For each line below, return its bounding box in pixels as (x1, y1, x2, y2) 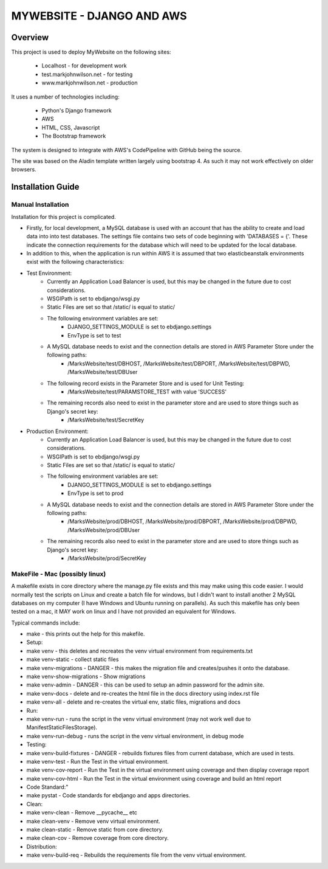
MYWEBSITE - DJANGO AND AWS (11, 9, 188, 23)
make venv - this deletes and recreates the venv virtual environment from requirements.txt (26, 647, 253, 654)
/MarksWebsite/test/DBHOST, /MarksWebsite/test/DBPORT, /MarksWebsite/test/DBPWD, (67, 359, 291, 367)
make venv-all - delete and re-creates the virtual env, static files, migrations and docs (26, 698, 241, 705)
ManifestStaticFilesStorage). (26, 724, 97, 731)
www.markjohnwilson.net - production (41, 79, 138, 86)
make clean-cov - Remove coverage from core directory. (26, 834, 169, 842)
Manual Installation (11, 201, 69, 209)
